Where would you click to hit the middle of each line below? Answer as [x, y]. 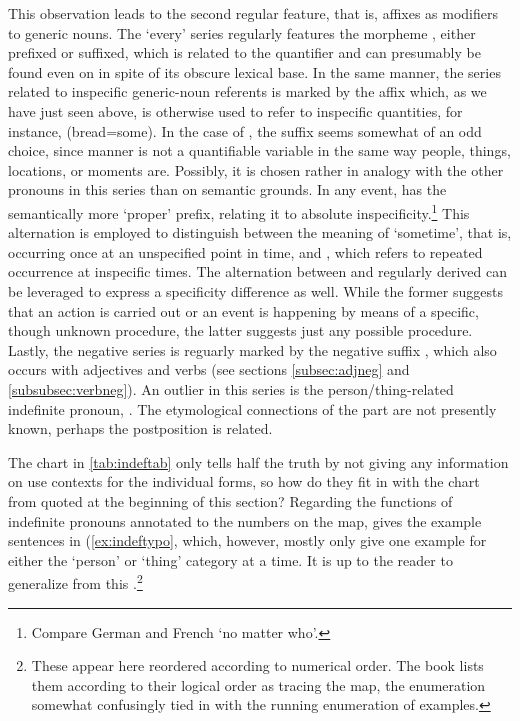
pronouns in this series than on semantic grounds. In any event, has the [227, 189]
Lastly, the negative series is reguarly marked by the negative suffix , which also [252, 349]
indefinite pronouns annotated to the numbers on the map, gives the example [245, 520]
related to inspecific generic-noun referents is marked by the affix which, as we [247, 91]
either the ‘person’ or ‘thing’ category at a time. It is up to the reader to [230, 559]
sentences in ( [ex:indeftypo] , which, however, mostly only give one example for [247, 540]
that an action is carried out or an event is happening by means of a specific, [243, 310]
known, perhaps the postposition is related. [140, 428]
